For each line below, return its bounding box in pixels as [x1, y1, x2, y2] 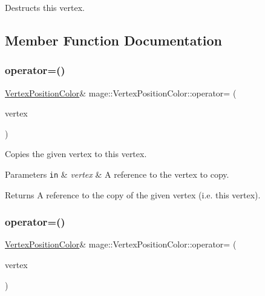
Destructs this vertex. [5, 1, 85, 13]
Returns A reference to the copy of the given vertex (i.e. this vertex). [5, 188, 261, 201]
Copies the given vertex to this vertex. [5, 147, 147, 160]
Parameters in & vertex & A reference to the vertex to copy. [5, 167, 229, 180]
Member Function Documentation [5, 30, 223, 49]
